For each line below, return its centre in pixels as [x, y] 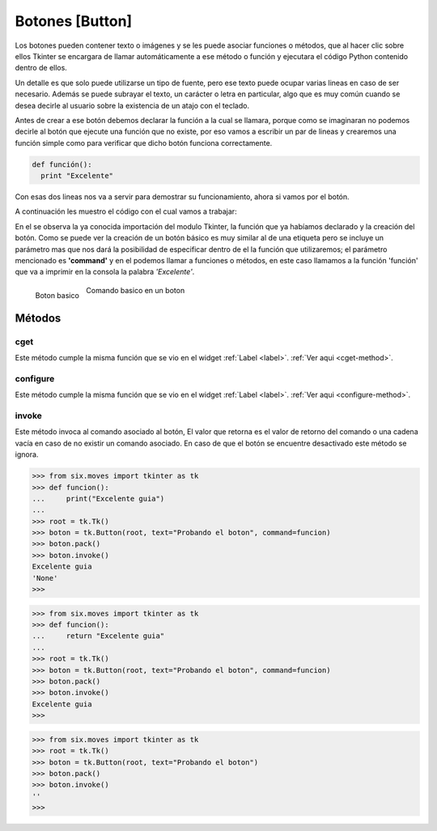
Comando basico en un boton [136, 290]
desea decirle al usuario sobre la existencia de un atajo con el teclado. [132, 105]
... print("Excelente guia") [98, 499]
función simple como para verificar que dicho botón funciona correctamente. [144, 143]
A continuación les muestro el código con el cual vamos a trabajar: [126, 211]
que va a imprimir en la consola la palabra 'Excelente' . [105, 272]
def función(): [62, 164]
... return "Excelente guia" [98, 636]
